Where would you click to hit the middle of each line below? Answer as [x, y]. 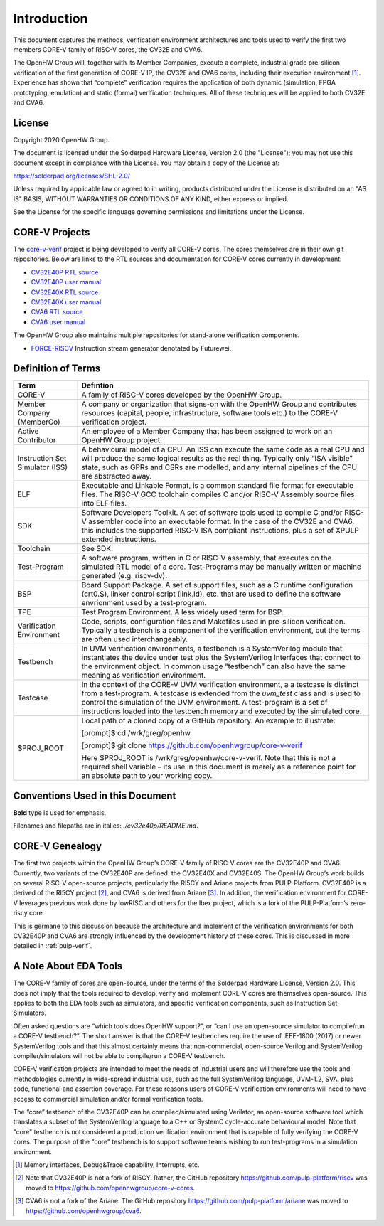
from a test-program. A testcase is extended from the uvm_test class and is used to [221, 693]
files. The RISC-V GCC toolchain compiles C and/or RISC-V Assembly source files [218, 494]
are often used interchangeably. [135, 639]
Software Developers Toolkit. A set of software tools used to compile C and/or [212, 513]
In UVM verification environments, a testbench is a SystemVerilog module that [212, 649]
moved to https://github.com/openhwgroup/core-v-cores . [111, 1188]
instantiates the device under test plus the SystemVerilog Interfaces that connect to [221, 658]
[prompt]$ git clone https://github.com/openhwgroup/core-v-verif [192, 745]
